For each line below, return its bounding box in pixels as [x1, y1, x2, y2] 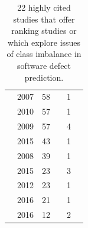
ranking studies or [11, 24, 77, 37]
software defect [17, 59, 71, 71]
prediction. [24, 71, 64, 83]
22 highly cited [17, 1, 71, 13]
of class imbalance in [6, 47, 82, 60]
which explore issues [7, 36, 81, 48]
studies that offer [13, 12, 75, 25]
